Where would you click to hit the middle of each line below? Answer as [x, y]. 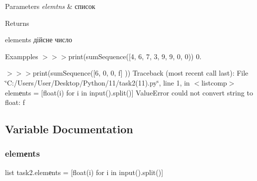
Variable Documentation [69, 129]
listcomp [214, 82]
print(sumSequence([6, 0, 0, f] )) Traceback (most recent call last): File [140, 73]
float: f [15, 102]
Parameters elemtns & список [50, 6]
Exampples [22, 56]
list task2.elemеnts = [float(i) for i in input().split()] [84, 172]
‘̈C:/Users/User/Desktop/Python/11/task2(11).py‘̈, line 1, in [97, 82]
